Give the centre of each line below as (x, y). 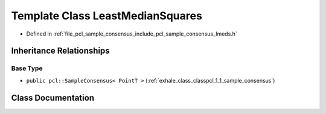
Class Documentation (53, 97)
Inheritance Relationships (60, 51)
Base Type (27, 68)
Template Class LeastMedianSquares (107, 16)
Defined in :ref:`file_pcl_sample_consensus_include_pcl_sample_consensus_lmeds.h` (132, 34)
